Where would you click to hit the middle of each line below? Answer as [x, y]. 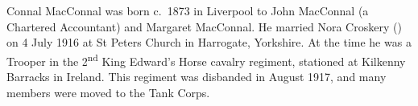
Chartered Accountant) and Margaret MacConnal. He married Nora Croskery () [204, 26]
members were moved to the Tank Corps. [108, 92]
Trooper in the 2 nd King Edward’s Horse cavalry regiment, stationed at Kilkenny [206, 59]
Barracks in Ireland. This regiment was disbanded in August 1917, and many [197, 77]
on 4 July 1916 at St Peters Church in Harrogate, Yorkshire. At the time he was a [209, 42]
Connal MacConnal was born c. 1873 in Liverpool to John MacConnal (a [188, 10]
